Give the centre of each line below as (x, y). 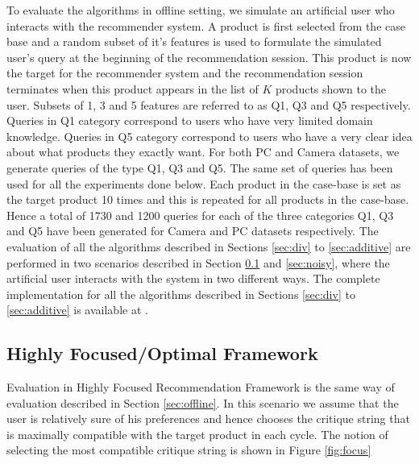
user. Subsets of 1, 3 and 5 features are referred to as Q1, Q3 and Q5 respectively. (209, 104)
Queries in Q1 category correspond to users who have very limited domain (190, 120)
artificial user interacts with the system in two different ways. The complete (193, 278)
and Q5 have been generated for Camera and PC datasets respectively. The (193, 231)
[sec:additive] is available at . (77, 310)
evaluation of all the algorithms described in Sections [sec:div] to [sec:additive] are (209, 246)
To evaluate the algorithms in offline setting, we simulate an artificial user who (201, 10)
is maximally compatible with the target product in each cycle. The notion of (197, 434)
